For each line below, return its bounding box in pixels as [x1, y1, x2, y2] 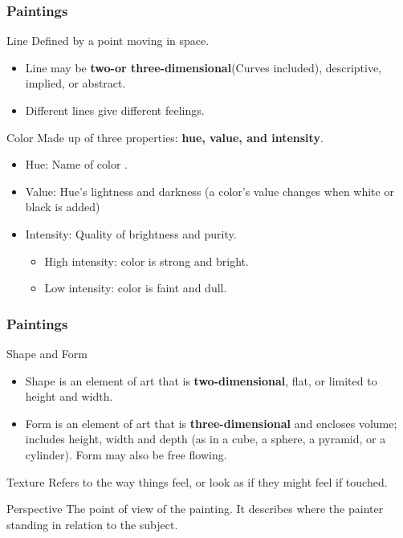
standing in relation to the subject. [6, 516, 178, 532]
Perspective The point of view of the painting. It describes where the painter [6, 500, 384, 517]
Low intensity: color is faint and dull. [44, 279, 227, 296]
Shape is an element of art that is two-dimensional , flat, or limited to [25, 372, 377, 389]
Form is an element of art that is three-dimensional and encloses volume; [25, 414, 397, 431]
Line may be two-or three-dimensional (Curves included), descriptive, [25, 59, 382, 75]
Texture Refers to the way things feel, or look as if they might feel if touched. [6, 473, 388, 490]
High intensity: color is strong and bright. [44, 252, 249, 269]
